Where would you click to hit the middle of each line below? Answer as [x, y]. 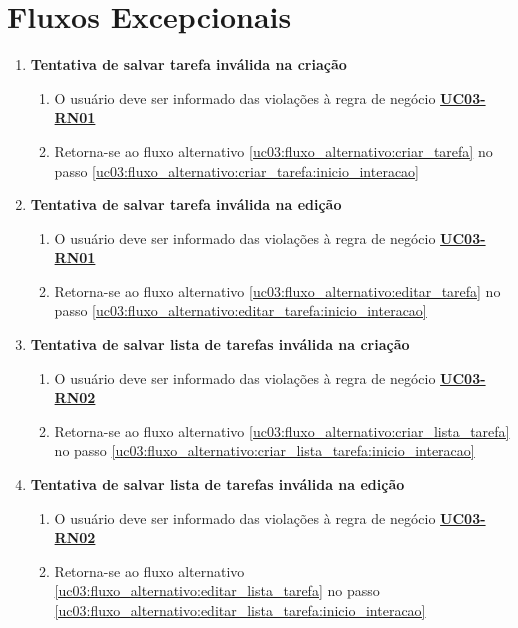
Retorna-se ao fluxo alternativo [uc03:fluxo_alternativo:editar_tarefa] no [277, 290]
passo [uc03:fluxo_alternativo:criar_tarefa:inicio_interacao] [237, 170]
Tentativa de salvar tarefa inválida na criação [188, 64]
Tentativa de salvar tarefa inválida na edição [186, 204]
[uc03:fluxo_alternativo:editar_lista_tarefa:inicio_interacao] [240, 610]
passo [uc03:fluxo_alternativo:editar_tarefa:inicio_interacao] [240, 310]
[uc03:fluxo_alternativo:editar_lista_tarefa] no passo [217, 590]
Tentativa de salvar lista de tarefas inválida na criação [220, 344]
